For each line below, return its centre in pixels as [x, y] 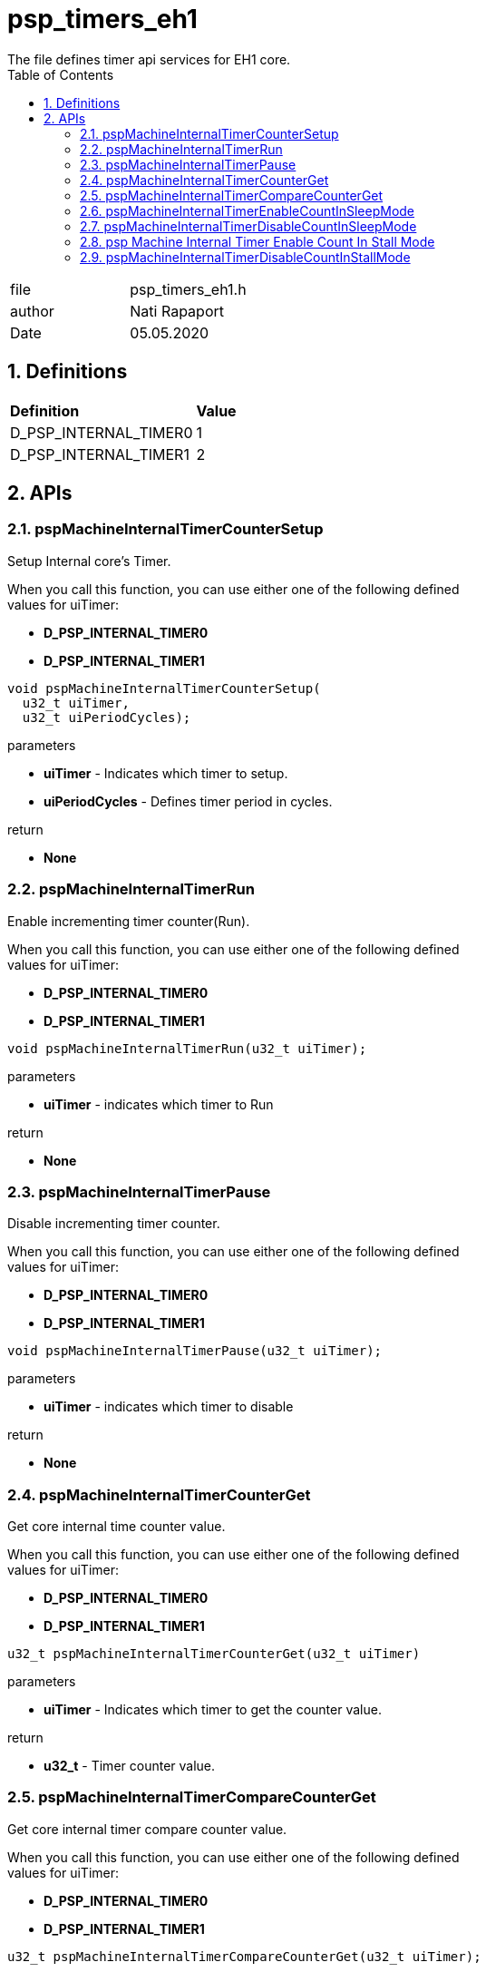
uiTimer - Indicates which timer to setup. [166, 773]
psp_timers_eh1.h [188, 289]
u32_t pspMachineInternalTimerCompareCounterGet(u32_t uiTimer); [244, 1956]
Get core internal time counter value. [117, 1527]
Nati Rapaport [177, 311]
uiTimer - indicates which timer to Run [159, 1104]
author [32, 311]
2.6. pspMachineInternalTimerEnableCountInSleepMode [248, 210]
